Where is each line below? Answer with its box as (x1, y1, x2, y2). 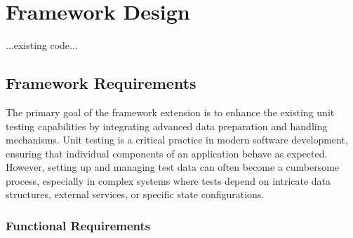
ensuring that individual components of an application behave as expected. (6, 146, 328, 160)
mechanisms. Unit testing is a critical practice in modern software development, (6, 132, 348, 147)
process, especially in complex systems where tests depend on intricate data (6, 173, 331, 188)
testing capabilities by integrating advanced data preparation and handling (6, 118, 328, 133)
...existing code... (6, 38, 78, 52)
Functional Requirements (6, 217, 151, 234)
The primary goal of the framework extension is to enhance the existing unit (6, 104, 335, 119)
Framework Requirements (6, 72, 197, 94)
